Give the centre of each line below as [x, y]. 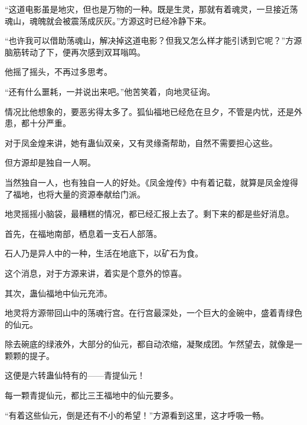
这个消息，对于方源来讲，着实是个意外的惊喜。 [96, 273]
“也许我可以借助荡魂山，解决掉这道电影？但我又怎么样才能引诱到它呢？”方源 [153, 40]
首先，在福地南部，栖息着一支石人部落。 [83, 233]
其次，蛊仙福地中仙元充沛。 [58, 293]
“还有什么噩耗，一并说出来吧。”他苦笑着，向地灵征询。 [110, 91]
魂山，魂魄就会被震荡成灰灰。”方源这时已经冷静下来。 [108, 20]
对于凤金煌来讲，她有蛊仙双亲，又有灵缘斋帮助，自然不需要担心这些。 [141, 142]
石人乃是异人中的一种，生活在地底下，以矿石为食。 [104, 253]
